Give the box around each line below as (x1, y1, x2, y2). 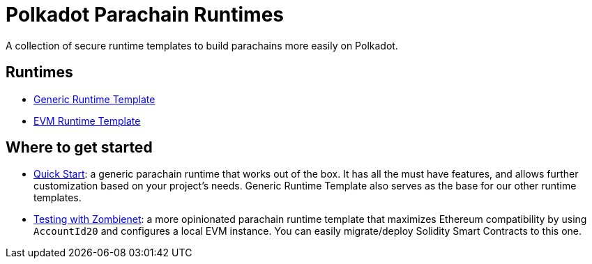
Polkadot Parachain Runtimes (6, 3, 284, 26)
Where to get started (6, 139, 153, 157)
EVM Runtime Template (33, 114, 141, 127)
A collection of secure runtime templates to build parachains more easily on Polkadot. (6, 39, 398, 52)
